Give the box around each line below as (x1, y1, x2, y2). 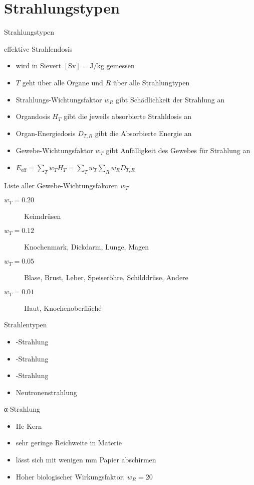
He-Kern (16, 420, 42, 431)
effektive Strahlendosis (4, 43, 73, 54)
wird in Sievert (16, 60, 62, 71)
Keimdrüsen (24, 210, 61, 221)
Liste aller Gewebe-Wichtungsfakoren (4, 180, 118, 190)
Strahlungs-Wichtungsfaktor (16, 94, 102, 104)
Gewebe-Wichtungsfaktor (16, 145, 93, 156)
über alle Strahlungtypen (113, 77, 190, 87)
